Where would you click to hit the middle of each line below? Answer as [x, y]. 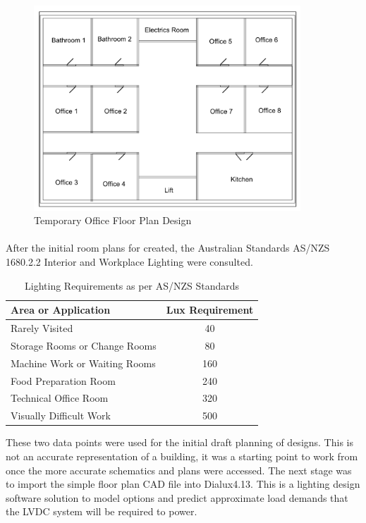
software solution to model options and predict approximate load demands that [177, 497]
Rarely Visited [42, 328]
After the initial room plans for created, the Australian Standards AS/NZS [168, 248]
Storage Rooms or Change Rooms [84, 345]
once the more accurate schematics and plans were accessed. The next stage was [179, 470]
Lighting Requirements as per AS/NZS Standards [132, 285]
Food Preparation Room [63, 380]
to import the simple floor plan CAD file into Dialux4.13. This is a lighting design [183, 484]
